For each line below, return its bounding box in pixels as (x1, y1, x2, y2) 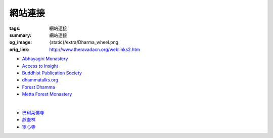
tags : (9, 25, 21, 31)
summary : (9, 32, 32, 38)
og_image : (9, 39, 32, 45)
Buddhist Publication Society (22, 70, 82, 76)
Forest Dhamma (22, 84, 55, 90)
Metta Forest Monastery (22, 91, 72, 97)
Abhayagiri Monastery (22, 56, 68, 62)
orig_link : (9, 46, 30, 53)
